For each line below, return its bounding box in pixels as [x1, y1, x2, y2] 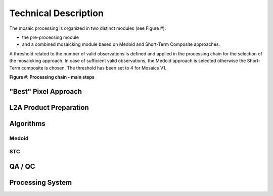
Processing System [9, 178, 72, 186]
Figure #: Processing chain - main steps [9, 74, 95, 80]
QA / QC [9, 162, 35, 171]
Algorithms [9, 119, 45, 128]
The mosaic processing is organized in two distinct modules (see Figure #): [9, 25, 166, 31]
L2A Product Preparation [9, 103, 89, 112]
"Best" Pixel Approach [9, 87, 82, 96]
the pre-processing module [22, 34, 79, 40]
